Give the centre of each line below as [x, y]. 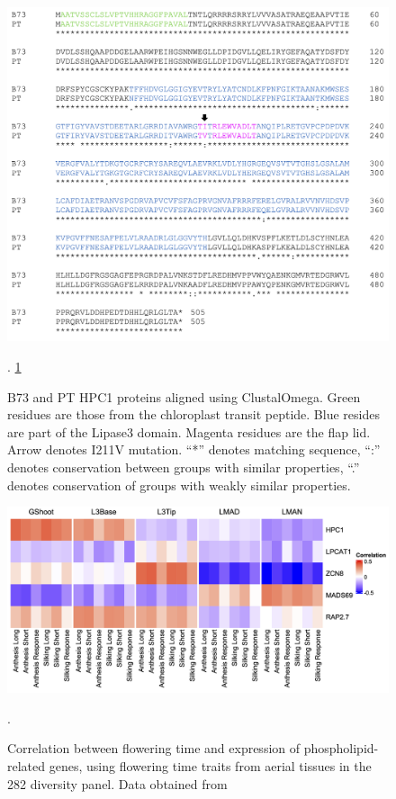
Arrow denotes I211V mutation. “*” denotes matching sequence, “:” [194, 449]
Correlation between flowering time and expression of [154, 748]
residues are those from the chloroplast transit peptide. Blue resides [193, 414]
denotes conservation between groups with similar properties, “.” [184, 467]
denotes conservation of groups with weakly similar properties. [179, 485]
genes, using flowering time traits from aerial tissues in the [210, 765]
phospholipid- [341, 748]
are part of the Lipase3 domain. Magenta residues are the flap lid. [189, 431]
